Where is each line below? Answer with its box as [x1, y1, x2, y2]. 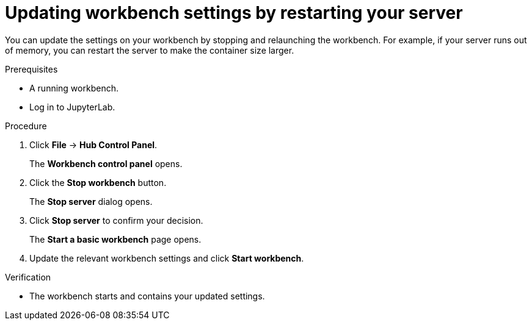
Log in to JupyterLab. [29, 101, 115, 112]
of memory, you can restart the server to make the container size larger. [5, 45, 294, 55]
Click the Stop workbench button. [29, 177, 167, 188]
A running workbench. [29, 82, 118, 93]
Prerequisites [5, 63, 58, 74]
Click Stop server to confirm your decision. [29, 215, 203, 226]
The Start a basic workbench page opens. [29, 234, 202, 245]
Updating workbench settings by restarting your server [5, 2, 463, 23]
